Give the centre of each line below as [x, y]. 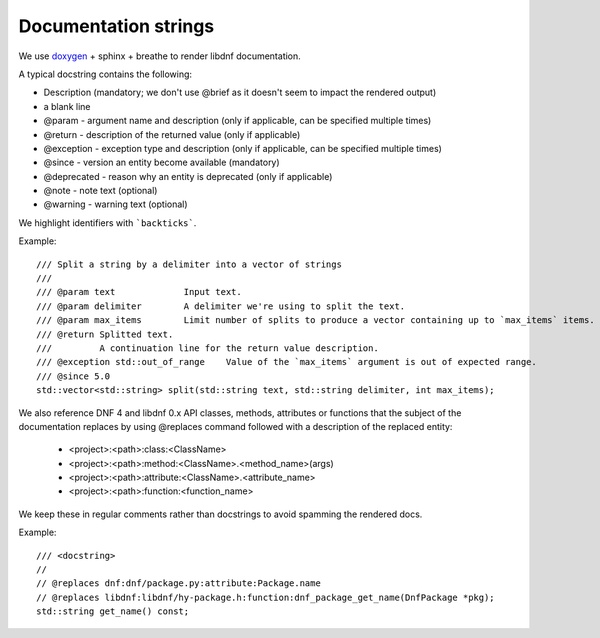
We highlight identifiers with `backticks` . [107, 222]
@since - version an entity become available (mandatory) [161, 162]
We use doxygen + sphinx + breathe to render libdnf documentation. [160, 56]
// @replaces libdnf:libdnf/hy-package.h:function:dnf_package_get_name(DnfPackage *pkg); [265, 597]
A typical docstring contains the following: [105, 74]
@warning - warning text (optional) [116, 204]
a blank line [67, 106]
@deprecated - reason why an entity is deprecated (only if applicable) [188, 176]
